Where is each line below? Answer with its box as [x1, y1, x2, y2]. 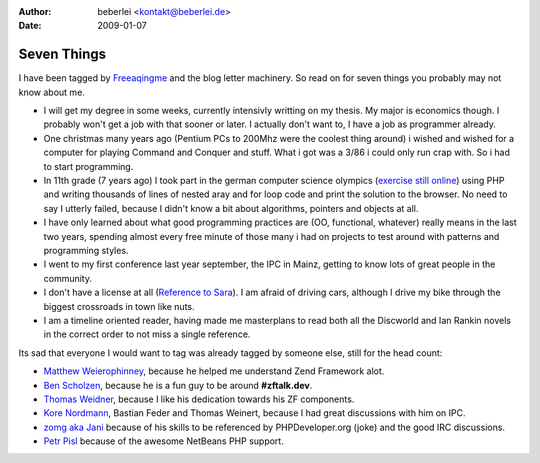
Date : [18, 20, 42, 32]
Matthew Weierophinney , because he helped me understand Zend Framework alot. [43, 365, 385, 377]
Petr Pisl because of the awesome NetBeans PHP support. [43, 435, 284, 447]
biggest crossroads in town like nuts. [43, 300, 195, 312]
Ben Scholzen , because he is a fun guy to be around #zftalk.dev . [43, 379, 313, 391]
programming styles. [43, 244, 129, 256]
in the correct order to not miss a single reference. [43, 328, 251, 340]
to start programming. [43, 160, 134, 172]
